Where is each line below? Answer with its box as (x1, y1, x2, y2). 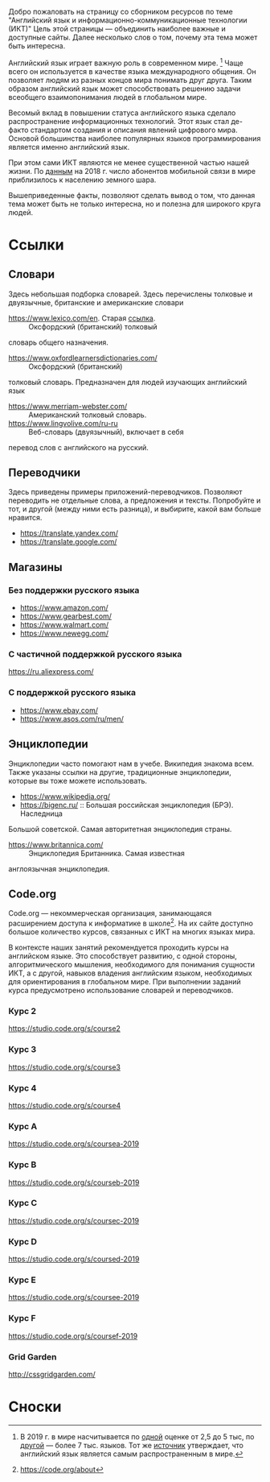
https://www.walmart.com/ (19, 620, 109, 630)
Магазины (8, 560, 63, 574)
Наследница (19, 809, 63, 818)
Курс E (8, 1274, 36, 1285)
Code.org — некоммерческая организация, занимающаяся (8, 909, 212, 918)
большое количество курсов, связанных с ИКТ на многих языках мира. (8, 927, 256, 937)
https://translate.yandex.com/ (19, 528, 119, 538)
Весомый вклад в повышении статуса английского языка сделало (8, 108, 236, 118)
